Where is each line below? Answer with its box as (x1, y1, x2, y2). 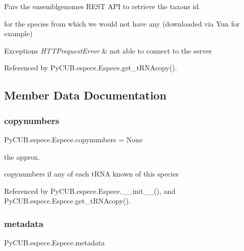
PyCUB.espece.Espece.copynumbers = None (4, 134, 143, 144)
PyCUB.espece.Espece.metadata (4, 237, 105, 248)
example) (4, 28, 33, 39)
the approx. (4, 151, 40, 162)
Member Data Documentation (4, 87, 167, 103)
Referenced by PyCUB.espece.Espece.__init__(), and (4, 185, 176, 196)
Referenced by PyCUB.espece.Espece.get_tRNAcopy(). (4, 62, 177, 73)
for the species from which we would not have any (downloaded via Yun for (4, 18, 240, 29)
